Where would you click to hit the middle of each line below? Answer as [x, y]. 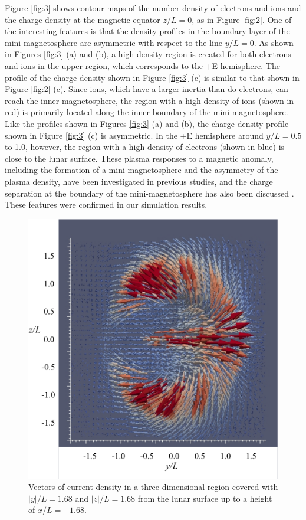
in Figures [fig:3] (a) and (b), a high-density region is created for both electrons [148, 54]
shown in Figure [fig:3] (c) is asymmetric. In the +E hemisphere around [134, 135]
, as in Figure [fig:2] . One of [242, 19]
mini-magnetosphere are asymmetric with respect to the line [114, 42]
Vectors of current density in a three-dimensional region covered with [153, 487]
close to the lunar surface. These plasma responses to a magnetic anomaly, [139, 158]
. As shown [274, 42]
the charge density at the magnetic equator [83, 19]
